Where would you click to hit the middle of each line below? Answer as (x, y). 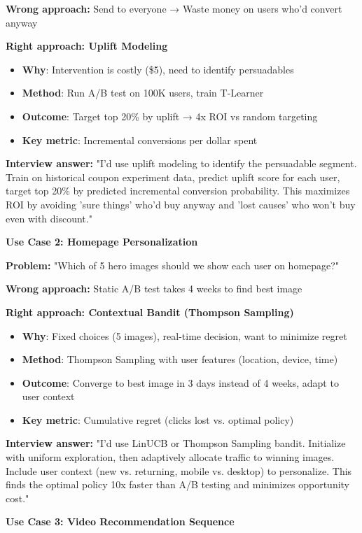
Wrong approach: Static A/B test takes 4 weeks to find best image (154, 289)
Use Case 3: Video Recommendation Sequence (120, 521)
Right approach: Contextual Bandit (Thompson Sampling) (150, 312)
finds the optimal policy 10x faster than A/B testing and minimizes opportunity (178, 484)
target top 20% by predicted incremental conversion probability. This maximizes (178, 191)
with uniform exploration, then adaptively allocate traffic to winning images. (170, 457)
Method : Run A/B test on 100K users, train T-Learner (143, 93)
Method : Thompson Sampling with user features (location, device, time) (180, 359)
